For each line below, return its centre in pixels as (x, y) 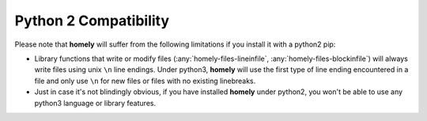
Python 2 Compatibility (92, 21)
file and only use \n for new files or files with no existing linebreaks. (145, 81)
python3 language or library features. (95, 103)
